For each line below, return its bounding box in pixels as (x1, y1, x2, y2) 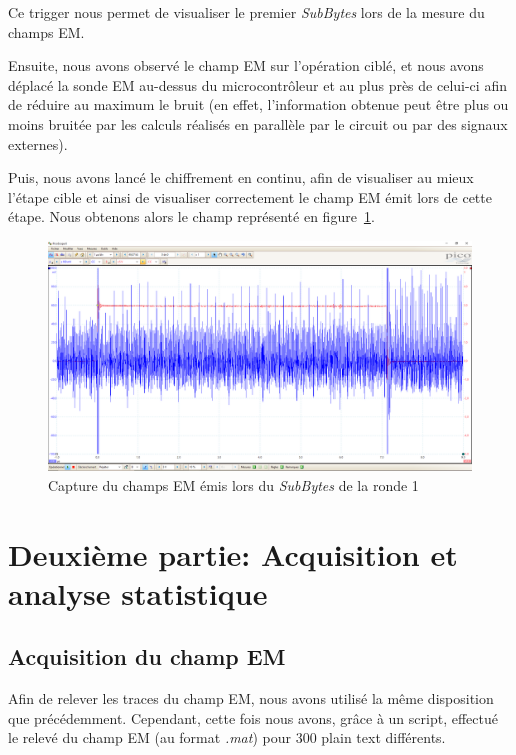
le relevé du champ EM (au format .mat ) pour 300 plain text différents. (8, 727, 446, 748)
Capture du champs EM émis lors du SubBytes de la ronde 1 (48, 474, 419, 495)
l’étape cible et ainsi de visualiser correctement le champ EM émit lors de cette (8, 186, 492, 207)
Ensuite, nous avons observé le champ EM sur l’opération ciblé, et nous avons (8, 55, 484, 76)
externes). (8, 133, 68, 154)
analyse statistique (8, 572, 268, 613)
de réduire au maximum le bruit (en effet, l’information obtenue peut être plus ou (8, 94, 509, 115)
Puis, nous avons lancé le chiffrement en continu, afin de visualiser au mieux (8, 167, 474, 188)
